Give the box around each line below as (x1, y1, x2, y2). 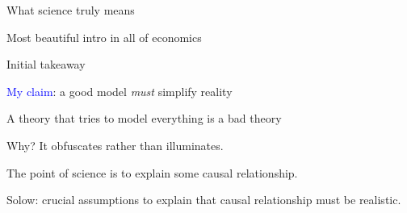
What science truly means (6, 2, 135, 18)
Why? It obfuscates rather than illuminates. (6, 136, 224, 153)
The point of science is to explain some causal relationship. (6, 164, 298, 181)
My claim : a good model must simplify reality (6, 82, 233, 99)
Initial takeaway (6, 56, 86, 73)
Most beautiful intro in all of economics (6, 28, 202, 45)
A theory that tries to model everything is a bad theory (6, 110, 282, 127)
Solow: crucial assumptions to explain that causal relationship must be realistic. (6, 191, 401, 208)
